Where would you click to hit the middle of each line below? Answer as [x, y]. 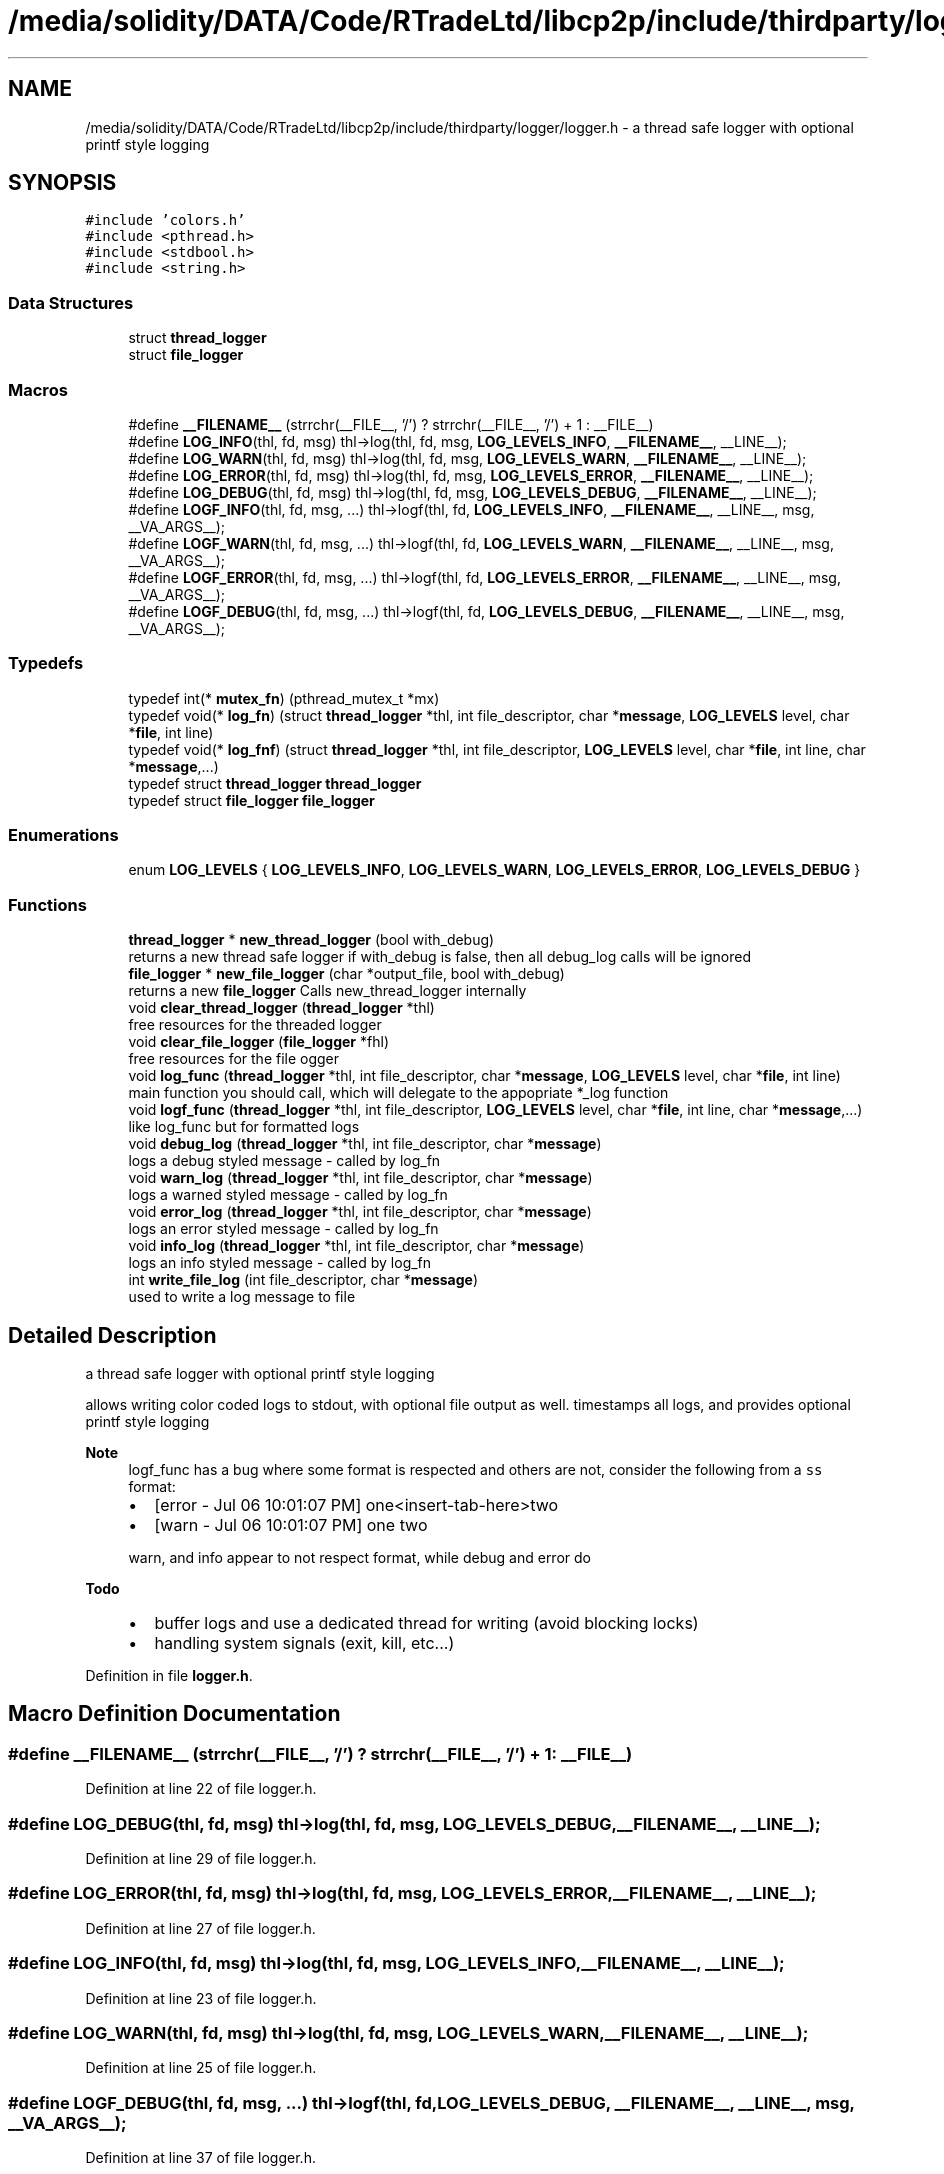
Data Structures [71, 302]
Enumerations [63, 835]
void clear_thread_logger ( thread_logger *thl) [281, 1008]
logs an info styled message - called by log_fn [280, 1263]
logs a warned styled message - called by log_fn [288, 1195]
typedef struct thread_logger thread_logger [275, 783]
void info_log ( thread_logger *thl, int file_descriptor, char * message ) [356, 1246]
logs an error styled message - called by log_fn [283, 1229]
